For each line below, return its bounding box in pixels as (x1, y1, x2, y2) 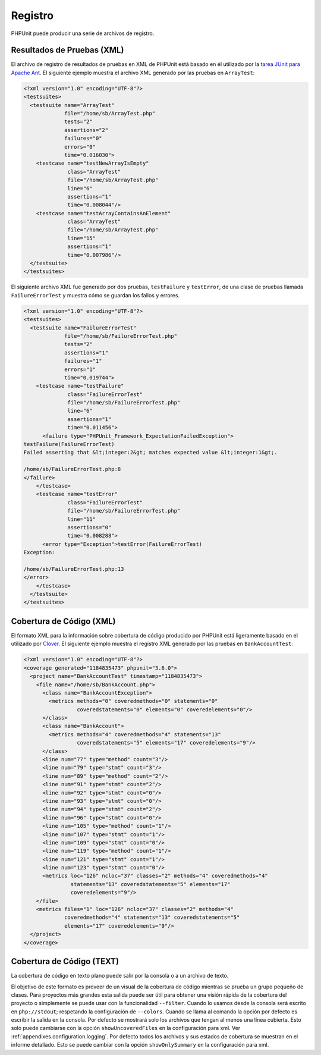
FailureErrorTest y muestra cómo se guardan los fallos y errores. (11, 291, 180, 299)
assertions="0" (67, 524, 112, 530)
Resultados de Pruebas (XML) (11, 45, 124, 55)
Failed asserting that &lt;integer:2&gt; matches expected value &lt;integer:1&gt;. (23, 449, 278, 456)
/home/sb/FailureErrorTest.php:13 (23, 566, 124, 572)
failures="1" (64, 357, 102, 365)
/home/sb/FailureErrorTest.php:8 (23, 466, 121, 473)
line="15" (67, 235, 96, 241)
